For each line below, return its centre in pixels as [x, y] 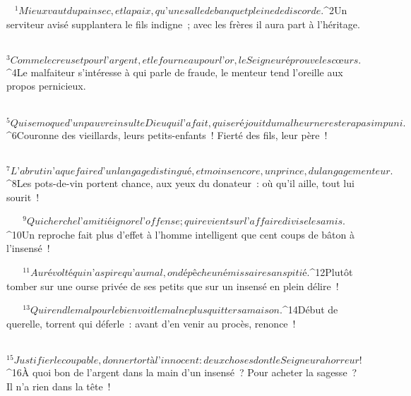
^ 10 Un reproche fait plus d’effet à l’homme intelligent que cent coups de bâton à [180, 234]
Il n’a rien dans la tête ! [59, 386]
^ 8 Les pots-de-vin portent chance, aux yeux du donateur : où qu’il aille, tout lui [180, 182]
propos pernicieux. [46, 86]
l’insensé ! [28, 248]
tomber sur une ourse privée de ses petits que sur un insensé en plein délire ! [173, 286]
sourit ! [23, 197]
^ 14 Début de [310, 310]
